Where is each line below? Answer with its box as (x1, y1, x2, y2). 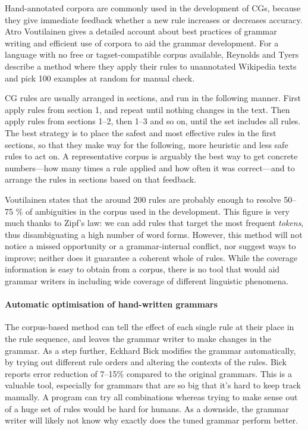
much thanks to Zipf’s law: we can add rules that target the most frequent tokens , (5, 216, 304, 229)
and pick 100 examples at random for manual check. (5, 71, 195, 84)
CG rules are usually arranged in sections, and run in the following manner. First (5, 92, 301, 104)
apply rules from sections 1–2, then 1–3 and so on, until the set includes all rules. (5, 115, 301, 127)
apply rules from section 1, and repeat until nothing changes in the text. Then (5, 103, 290, 115)
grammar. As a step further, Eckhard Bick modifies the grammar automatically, (5, 344, 296, 356)
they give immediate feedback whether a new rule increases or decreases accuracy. (5, 13, 303, 26)
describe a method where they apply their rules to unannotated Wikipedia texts (5, 59, 297, 72)
